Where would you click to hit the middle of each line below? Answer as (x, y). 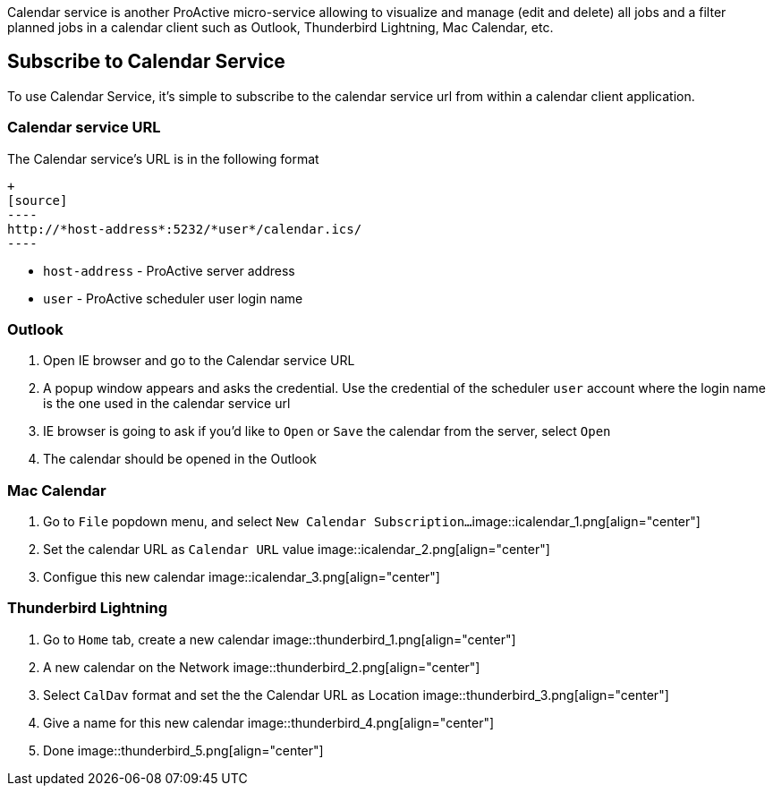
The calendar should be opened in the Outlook (180, 459)
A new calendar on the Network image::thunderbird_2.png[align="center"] (262, 667)
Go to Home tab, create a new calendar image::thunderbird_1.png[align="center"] (280, 639)
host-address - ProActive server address (169, 270)
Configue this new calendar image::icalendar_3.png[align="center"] (242, 577)
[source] (38, 200)
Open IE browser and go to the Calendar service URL (199, 361)
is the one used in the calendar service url (167, 404)
